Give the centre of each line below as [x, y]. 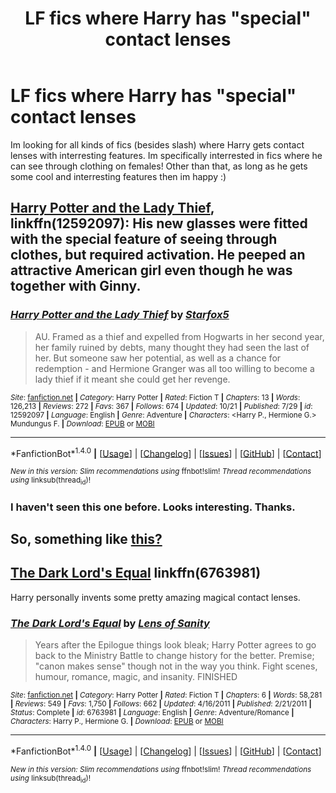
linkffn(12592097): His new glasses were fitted [159, 223]
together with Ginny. [76, 286]
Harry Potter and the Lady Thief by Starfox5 [120, 315]
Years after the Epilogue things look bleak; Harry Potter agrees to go [175, 645]
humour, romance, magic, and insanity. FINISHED [136, 677]
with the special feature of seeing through [144, 239]
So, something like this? [86, 538]
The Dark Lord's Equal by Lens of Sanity [110, 623]
